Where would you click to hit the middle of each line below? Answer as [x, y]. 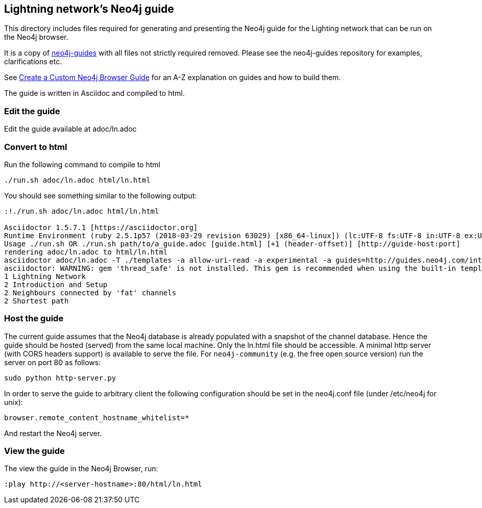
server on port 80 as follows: [53, 362]
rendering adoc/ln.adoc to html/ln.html [86, 252]
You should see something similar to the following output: [101, 195]
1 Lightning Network [45, 276]
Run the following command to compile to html [82, 164]
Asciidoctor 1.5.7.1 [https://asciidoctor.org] [101, 227]
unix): [14, 402]
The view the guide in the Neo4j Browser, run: [81, 469]
